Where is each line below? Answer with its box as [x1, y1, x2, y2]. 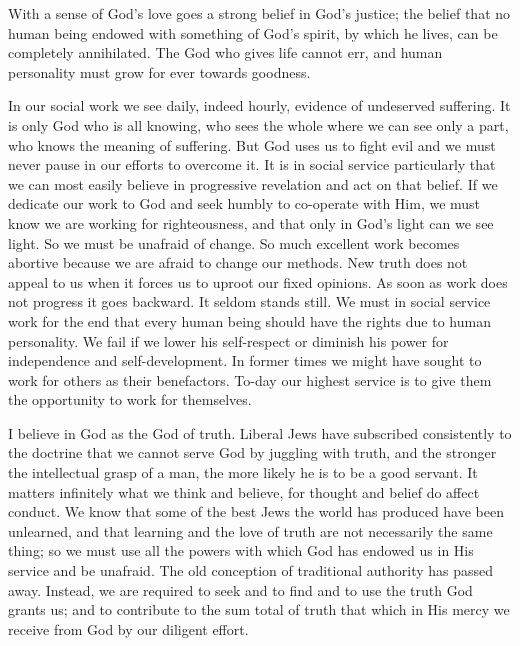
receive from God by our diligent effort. [8, 618, 249, 639]
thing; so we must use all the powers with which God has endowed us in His [8, 540, 474, 561]
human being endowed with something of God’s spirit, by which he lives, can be [8, 22, 498, 43]
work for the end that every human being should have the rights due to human [8, 310, 491, 331]
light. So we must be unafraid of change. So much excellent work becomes [8, 232, 460, 253]
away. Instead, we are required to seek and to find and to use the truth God [8, 579, 473, 600]
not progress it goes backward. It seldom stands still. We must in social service [8, 291, 491, 312]
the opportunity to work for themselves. [8, 389, 252, 410]
